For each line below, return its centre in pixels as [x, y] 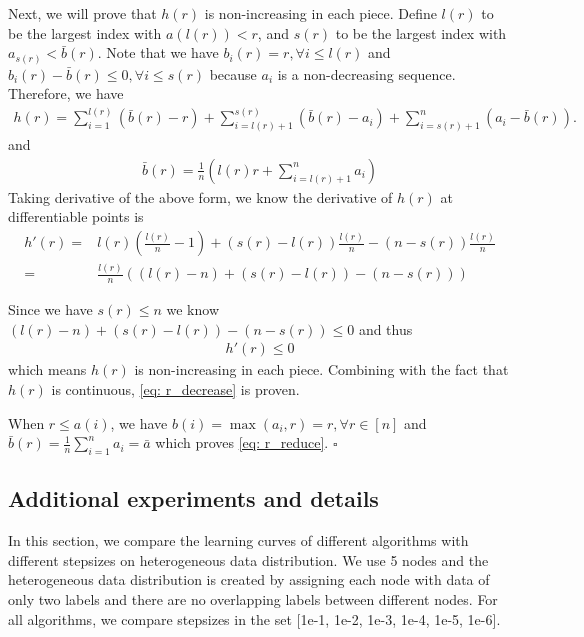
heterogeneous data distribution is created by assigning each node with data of [249, 579]
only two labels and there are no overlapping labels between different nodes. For [253, 599]
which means [47, 369]
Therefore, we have [66, 93]
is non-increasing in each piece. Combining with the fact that [321, 369]
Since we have [50, 309]
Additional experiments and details [193, 498]
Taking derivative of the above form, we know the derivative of [200, 196]
